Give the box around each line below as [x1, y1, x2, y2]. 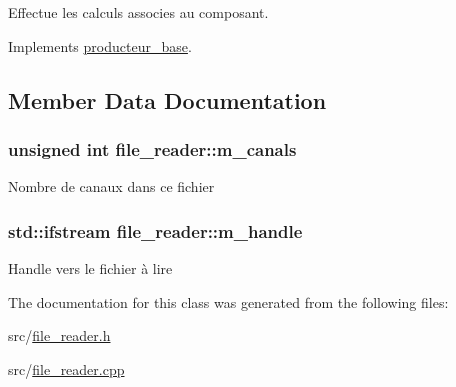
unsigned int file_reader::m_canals [8, 136, 297, 161]
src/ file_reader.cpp [8, 358, 125, 379]
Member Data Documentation [8, 84, 327, 115]
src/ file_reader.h [8, 325, 111, 346]
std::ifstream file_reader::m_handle [8, 218, 303, 243]
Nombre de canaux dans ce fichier [8, 176, 215, 197]
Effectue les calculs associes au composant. [8, 2, 269, 22]
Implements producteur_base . [8, 35, 192, 56]
